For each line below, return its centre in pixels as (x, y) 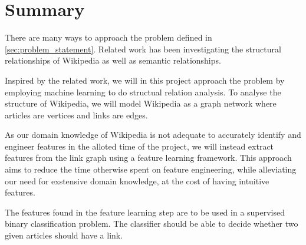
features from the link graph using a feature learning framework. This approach (148, 158)
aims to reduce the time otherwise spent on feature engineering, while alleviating (151, 169)
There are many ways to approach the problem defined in (108, 37)
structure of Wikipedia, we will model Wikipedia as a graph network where (141, 103)
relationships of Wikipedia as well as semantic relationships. (113, 60)
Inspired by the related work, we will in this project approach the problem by (145, 80)
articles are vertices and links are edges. (76, 115)
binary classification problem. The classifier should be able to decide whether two (152, 224)
